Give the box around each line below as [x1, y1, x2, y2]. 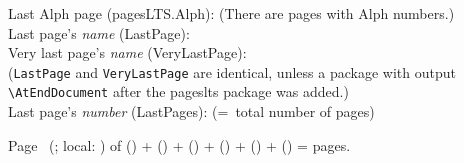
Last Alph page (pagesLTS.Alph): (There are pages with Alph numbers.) [8, 3, 455, 23]
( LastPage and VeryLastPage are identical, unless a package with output [8, 61, 456, 82]
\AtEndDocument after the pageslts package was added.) [8, 81, 349, 102]
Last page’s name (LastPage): [8, 22, 190, 43]
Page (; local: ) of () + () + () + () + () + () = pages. [8, 134, 351, 155]
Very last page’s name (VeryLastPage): [8, 42, 247, 63]
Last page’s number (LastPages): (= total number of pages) [8, 101, 375, 122]
